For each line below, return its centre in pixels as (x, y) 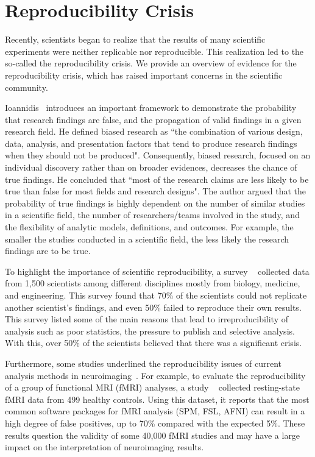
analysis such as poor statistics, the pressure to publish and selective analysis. (150, 331)
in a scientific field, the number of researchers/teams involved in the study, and (152, 215)
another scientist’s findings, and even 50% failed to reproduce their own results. (153, 307)
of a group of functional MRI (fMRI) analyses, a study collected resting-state (152, 387)
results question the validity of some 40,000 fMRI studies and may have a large (153, 435)
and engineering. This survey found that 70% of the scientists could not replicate (156, 295)
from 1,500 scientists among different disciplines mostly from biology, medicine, (153, 283)
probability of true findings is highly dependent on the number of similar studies (155, 203)
